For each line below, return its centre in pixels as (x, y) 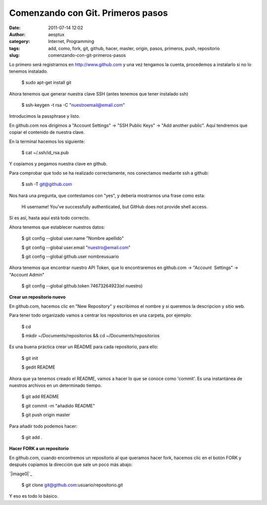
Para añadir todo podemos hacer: (43, 426)
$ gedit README (38, 367)
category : (20, 42)
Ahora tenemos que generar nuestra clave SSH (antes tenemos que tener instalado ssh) (99, 93)
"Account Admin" (27, 275)
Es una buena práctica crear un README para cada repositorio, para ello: (84, 347)
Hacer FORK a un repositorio (39, 449)
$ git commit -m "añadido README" (58, 406)
